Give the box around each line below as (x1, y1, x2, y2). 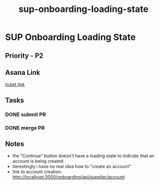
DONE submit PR (5, 111, 46, 118)
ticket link (5, 81, 25, 88)
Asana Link (5, 68, 41, 77)
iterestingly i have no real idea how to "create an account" (12, 164, 132, 170)
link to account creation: (12, 169, 62, 175)
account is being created (12, 158, 64, 164)
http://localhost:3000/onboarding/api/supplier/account (12, 174, 125, 180)
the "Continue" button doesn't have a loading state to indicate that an (12, 153, 155, 159)
